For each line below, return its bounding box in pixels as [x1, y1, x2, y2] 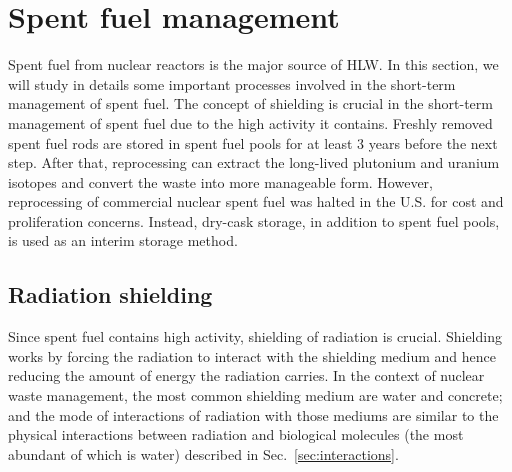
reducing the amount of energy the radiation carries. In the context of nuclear [8, 365, 485, 386]
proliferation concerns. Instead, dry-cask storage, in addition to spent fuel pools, [8, 210, 500, 231]
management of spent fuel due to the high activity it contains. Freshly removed [8, 112, 493, 133]
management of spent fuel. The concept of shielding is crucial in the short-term [8, 93, 493, 114]
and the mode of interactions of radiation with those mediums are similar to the [8, 404, 499, 425]
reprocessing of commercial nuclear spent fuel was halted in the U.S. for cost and [8, 191, 504, 212]
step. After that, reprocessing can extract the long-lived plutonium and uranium [8, 152, 500, 173]
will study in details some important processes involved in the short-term [8, 73, 456, 94]
